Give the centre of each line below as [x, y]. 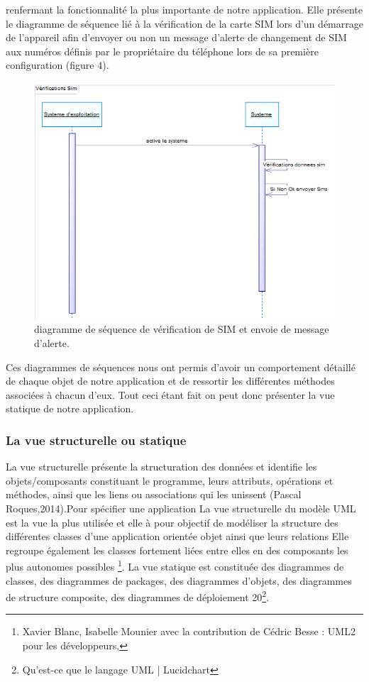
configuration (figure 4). [57, 65]
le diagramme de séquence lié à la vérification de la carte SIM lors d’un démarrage [184, 23]
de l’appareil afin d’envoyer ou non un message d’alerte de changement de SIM [176, 37]
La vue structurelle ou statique [96, 440]
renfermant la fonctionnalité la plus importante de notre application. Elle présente [184, 9]
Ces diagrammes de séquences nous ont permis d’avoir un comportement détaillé [181, 367]
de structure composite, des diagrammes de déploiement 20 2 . [138, 596]
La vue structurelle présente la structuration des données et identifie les [161, 467]
